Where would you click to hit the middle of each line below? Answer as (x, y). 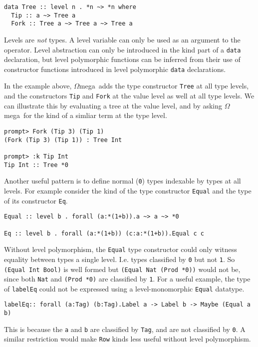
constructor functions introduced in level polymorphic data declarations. (115, 69)
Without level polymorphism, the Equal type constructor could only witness (121, 249)
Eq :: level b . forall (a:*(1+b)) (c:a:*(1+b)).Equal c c (104, 233)
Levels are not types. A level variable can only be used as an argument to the (122, 39)
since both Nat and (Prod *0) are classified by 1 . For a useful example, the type (127, 279)
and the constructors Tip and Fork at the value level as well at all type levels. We (129, 96)
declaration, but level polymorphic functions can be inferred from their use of (122, 59)
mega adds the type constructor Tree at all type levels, (164, 86)
